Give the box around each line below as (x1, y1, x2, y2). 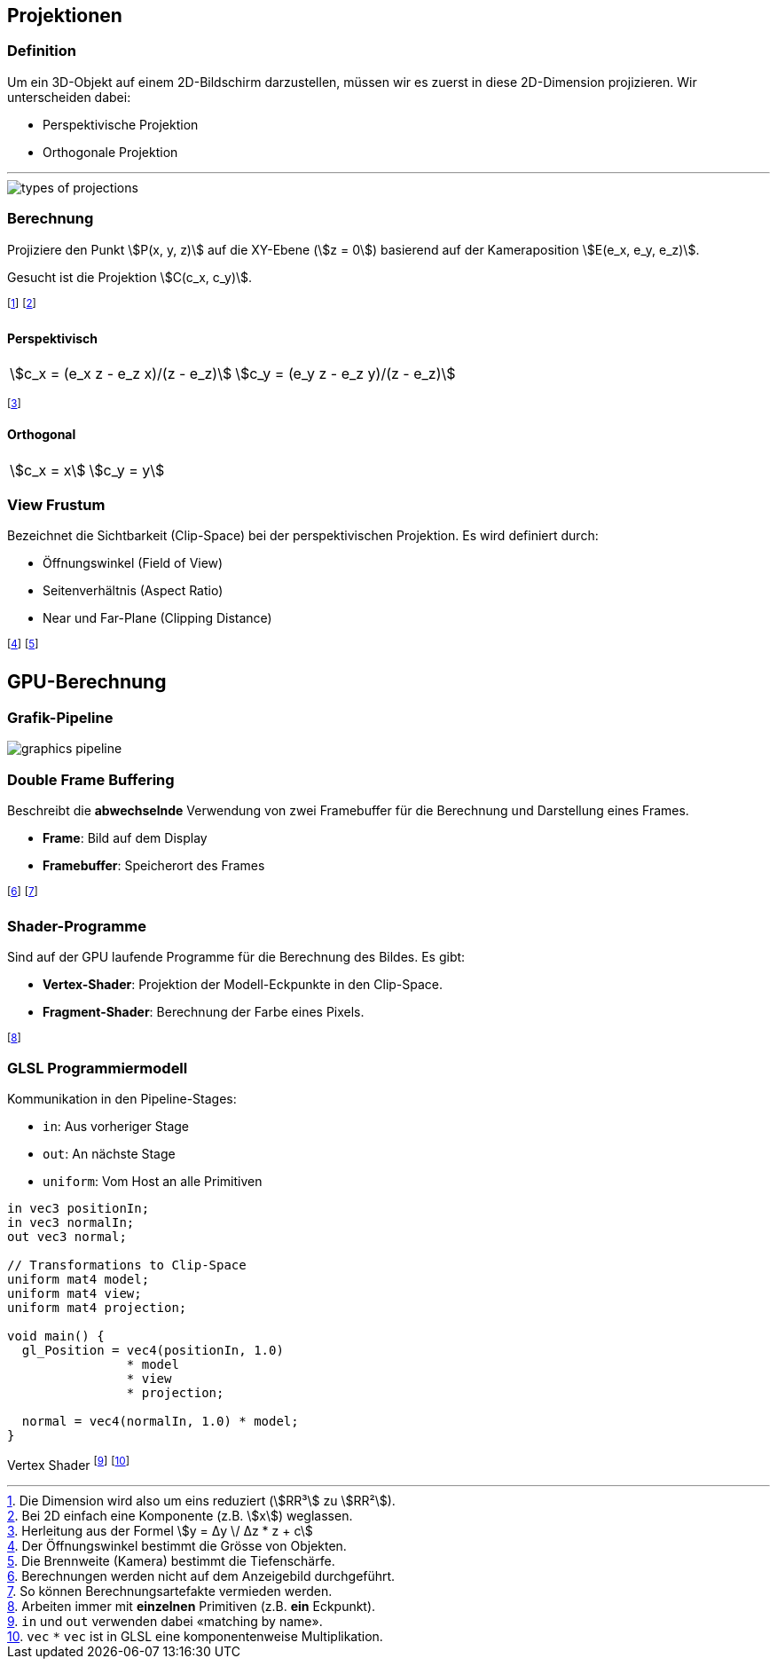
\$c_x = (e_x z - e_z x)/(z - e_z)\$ (10, 365, 232, 383)
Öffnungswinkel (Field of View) (43, 555, 224, 571)
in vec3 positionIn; (7, 1201, 150, 1216)
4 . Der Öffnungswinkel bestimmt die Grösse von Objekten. (7, 1537, 347, 1553)
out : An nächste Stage (43, 1146, 176, 1162)
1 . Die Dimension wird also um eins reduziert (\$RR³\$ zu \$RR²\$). (7, 1492, 396, 1508)
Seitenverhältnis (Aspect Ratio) (43, 583, 224, 599)
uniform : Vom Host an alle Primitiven (43, 1174, 263, 1190)
